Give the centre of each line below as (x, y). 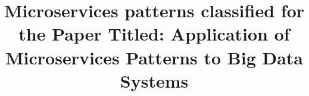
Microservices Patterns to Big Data (154, 57)
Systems (154, 80)
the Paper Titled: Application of (154, 34)
